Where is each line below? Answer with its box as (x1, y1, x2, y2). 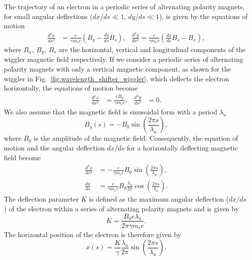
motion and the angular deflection (4, 143, 105, 153)
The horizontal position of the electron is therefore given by (4, 229, 182, 239)
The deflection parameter (4, 194, 79, 204)
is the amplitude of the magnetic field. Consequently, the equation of (34, 133, 238, 143)
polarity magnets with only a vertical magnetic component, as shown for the (4, 63, 231, 74)
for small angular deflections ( (4, 11, 93, 21)
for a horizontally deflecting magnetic (127, 143, 238, 153)
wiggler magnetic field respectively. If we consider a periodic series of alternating (4, 54, 243, 64)
